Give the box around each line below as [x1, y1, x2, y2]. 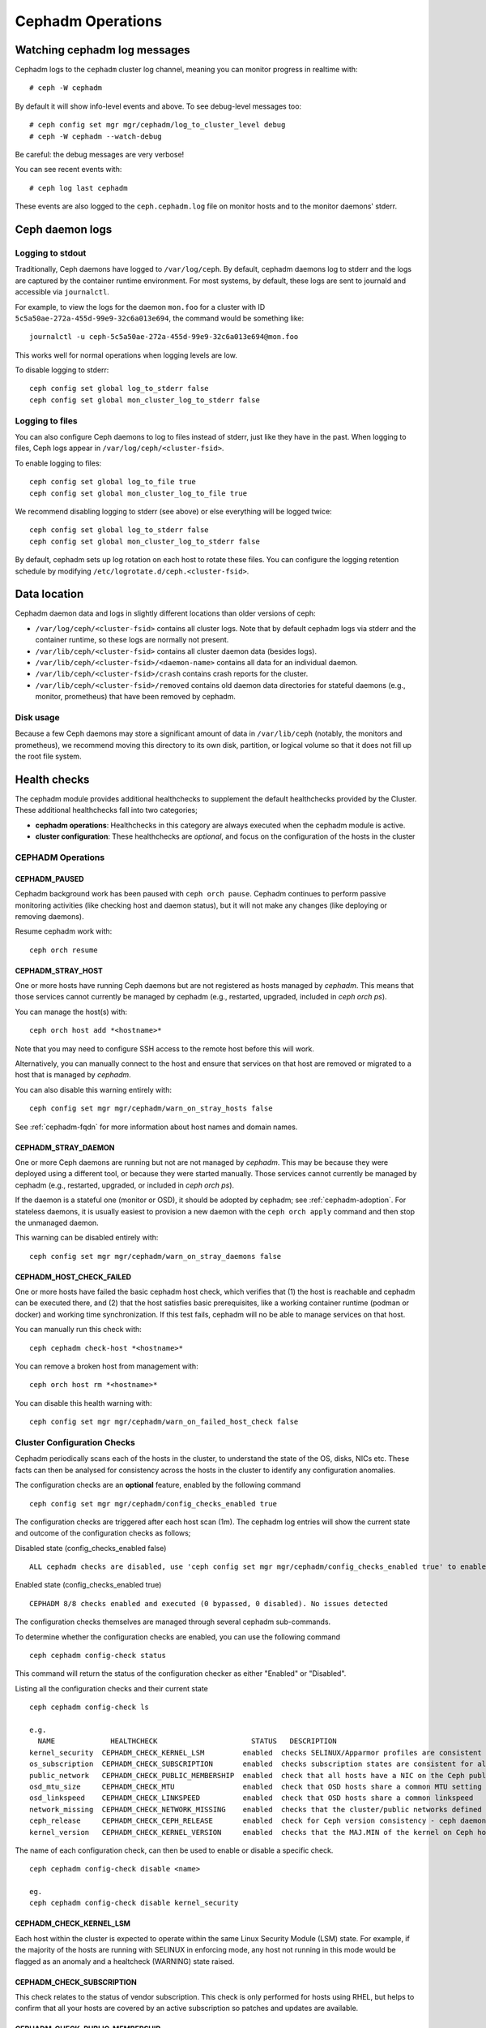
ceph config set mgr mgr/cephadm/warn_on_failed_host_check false [29, 1417, 299, 1427]
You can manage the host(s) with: [15, 1007, 128, 1016]
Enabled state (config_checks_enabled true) [15, 1580, 162, 1590]
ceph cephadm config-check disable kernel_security [29, 1898, 239, 1908]
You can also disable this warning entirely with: [15, 1085, 172, 1094]
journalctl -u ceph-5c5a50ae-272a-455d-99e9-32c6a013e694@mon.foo [29, 333, 299, 342]
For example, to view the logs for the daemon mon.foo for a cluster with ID [15, 302, 266, 312]
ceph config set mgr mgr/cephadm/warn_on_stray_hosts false [29, 1104, 273, 1113]
